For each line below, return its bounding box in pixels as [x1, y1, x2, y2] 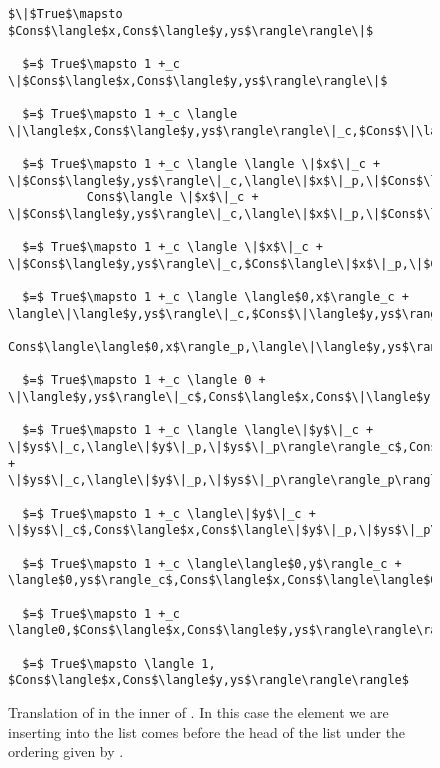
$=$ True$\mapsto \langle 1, [22, 656, 216, 671]
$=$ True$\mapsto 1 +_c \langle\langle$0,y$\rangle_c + [22, 556, 402, 571]
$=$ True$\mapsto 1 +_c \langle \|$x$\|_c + [22, 240, 323, 255]
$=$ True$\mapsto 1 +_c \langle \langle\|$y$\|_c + [22, 423, 374, 438]
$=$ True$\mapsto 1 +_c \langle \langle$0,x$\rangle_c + [22, 290, 409, 305]
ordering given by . [8, 741, 124, 762]
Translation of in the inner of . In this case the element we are [8, 701, 389, 722]
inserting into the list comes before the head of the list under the [8, 721, 406, 742]
